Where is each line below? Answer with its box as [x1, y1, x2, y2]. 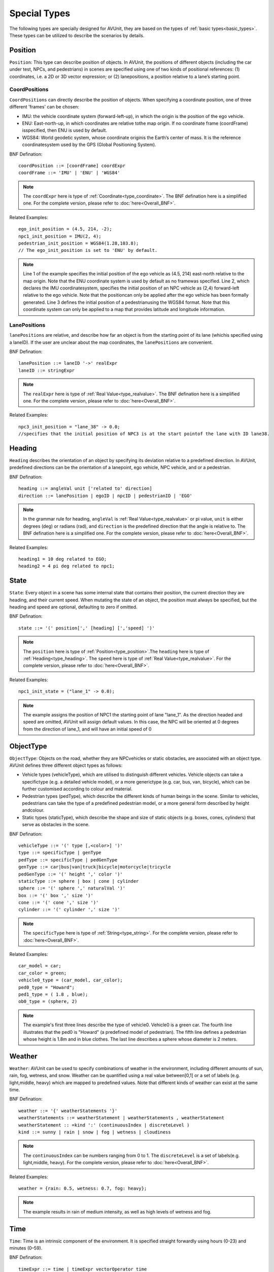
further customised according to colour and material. [22, 786, 133, 792]
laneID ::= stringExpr [18, 367, 75, 373]
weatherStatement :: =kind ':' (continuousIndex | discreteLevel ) [18, 1122, 190, 1128]
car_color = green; [18, 970, 67, 976]
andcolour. [22, 807, 45, 814]
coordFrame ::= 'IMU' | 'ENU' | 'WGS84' [18, 170, 120, 176]
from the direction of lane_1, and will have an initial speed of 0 [23, 726, 152, 732]
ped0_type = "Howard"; [18, 985, 75, 990]
